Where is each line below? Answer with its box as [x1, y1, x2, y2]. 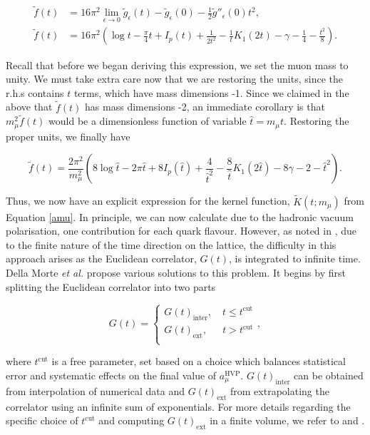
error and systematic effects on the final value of [6, 367, 217, 382]
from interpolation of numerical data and [6, 383, 185, 398]
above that [6, 99, 53, 114]
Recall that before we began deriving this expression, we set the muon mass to [6, 57, 349, 72]
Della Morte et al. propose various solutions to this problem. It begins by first [6, 265, 346, 280]
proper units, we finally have [6, 128, 130, 143]
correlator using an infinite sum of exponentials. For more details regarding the [6, 399, 351, 414]
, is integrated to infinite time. [229, 251, 361, 266]
